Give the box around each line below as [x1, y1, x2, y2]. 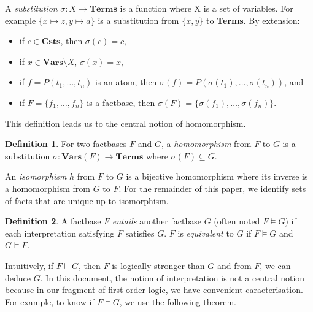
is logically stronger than [112, 259, 205, 272]
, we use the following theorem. [119, 295, 236, 308]
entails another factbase [112, 215, 201, 227]
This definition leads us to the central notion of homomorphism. [5, 116, 246, 129]
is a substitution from [98, 13, 179, 26]
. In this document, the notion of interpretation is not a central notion [40, 271, 305, 284]
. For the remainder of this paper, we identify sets [118, 181, 306, 194]
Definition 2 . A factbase [5, 215, 101, 227]
